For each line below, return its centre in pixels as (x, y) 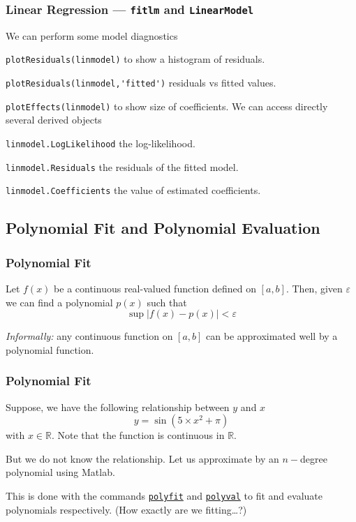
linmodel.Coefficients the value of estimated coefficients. (133, 190)
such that (167, 302)
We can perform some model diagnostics (92, 35)
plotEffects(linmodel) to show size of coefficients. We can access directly (167, 106)
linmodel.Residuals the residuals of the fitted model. (122, 166)
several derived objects (54, 120)
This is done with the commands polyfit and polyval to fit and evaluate (164, 495)
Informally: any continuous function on (89, 336)
